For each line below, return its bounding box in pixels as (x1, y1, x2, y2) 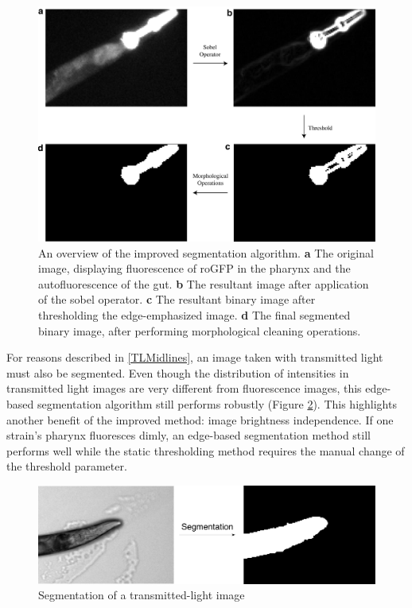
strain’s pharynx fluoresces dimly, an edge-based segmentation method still (6, 427, 371, 443)
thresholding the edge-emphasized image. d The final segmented (38, 307, 351, 323)
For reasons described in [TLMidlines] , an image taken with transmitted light (6, 349, 383, 366)
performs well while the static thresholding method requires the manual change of (6, 442, 405, 459)
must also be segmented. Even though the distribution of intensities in (6, 364, 349, 381)
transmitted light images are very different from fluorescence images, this (6, 380, 362, 397)
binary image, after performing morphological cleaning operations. (38, 322, 361, 339)
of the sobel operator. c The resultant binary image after (38, 291, 316, 308)
